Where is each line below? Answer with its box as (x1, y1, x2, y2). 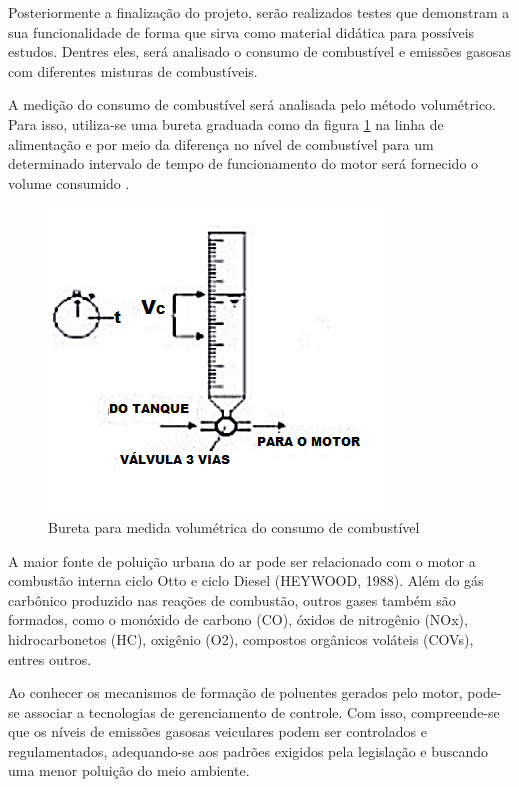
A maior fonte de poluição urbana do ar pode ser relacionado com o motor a (8, 550, 476, 571)
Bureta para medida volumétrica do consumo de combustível (48, 516, 420, 537)
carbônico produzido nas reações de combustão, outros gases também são (8, 589, 456, 610)
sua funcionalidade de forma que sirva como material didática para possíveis (8, 21, 475, 42)
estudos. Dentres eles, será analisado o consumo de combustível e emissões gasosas (8, 41, 511, 62)
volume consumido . (8, 172, 130, 193)
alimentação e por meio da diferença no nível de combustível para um (8, 133, 434, 154)
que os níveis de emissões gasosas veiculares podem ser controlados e (8, 721, 427, 742)
